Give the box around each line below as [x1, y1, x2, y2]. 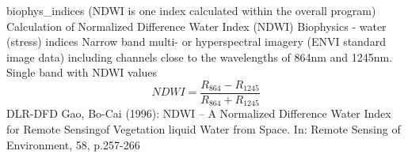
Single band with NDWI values [6, 64, 158, 81]
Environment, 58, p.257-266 [6, 136, 140, 152]
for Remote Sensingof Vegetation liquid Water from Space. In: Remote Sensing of [6, 121, 401, 137]
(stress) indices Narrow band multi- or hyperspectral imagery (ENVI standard [6, 33, 386, 50]
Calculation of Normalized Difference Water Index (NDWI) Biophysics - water [6, 17, 387, 34]
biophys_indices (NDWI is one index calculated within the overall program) [6, 2, 376, 18]
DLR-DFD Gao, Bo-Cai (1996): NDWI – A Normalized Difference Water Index [6, 105, 391, 122]
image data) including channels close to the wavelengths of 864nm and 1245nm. [6, 48, 393, 65]
